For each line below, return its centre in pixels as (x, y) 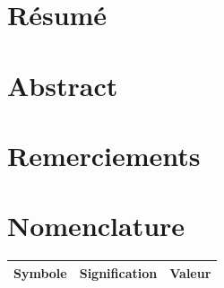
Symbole (40, 272)
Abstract (63, 85)
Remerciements (104, 155)
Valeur (190, 272)
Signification (118, 272)
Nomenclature (96, 226)
